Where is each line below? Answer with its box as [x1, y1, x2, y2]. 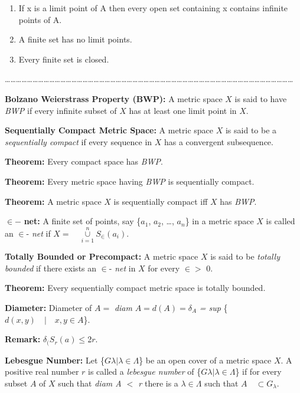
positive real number [5, 365, 79, 378]
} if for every [235, 365, 282, 378]
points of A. [18, 13, 62, 25]
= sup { [199, 301, 228, 313]
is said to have [234, 92, 287, 104]
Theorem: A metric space [5, 195, 102, 207]
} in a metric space [185, 215, 254, 227]
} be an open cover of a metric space [139, 353, 272, 366]
